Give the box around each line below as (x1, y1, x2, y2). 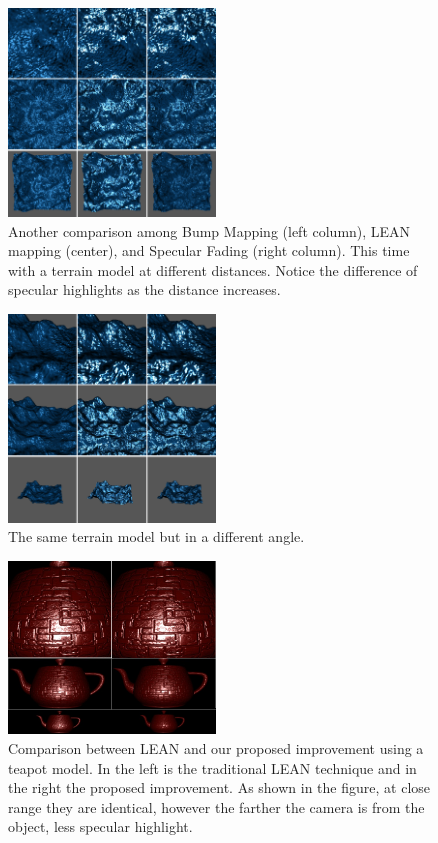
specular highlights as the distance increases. (8, 279, 281, 300)
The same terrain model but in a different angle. (8, 526, 305, 547)
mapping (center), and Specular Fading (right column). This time (8, 240, 410, 261)
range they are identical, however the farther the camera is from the (8, 796, 425, 817)
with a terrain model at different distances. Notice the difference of (8, 259, 418, 280)
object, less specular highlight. (8, 816, 193, 837)
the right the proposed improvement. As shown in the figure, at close (8, 777, 431, 798)
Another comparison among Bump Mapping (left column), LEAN (8, 220, 411, 241)
